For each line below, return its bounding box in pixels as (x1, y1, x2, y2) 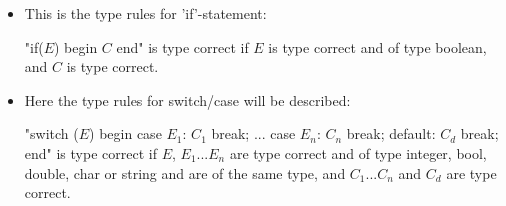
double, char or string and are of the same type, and (24, 162, 346, 183)
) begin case (89, 123, 162, 144)
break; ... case (211, 123, 296, 144)
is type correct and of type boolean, (268, 36, 487, 57)
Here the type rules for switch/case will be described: (24, 89, 351, 110)
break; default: (346, 123, 436, 144)
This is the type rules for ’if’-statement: (24, 3, 267, 23)
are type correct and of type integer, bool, (229, 142, 487, 163)
